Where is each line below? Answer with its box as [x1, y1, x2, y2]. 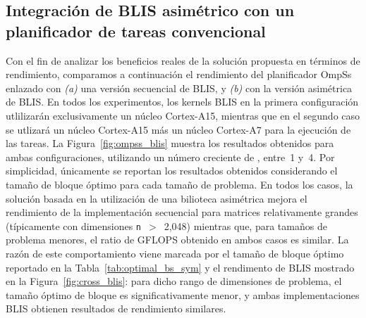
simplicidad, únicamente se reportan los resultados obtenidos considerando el [6, 163, 338, 178]
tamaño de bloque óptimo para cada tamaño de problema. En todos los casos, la [6, 177, 353, 191]
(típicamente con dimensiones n [6, 218, 142, 233]
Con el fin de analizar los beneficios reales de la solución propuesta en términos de [6, 53, 360, 68]
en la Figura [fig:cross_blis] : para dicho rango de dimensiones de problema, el [6, 274, 342, 288]
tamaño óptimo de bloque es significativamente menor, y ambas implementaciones [6, 287, 360, 302]
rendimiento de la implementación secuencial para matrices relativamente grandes [6, 205, 358, 220]
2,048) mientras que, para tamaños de [164, 218, 327, 233]
